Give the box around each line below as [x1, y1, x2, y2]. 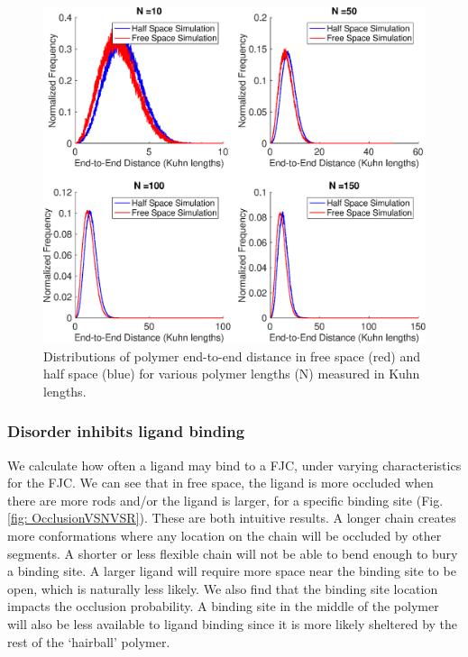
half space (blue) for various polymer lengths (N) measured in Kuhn [43, 364, 420, 383]
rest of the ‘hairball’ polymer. [7, 632, 170, 651]
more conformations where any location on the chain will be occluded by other [7, 526, 442, 545]
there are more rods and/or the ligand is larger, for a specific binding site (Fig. [7, 490, 444, 509]
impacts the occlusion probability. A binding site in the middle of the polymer [7, 597, 439, 616]
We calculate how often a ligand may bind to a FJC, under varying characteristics [7, 455, 462, 474]
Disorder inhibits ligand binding [7, 420, 245, 443]
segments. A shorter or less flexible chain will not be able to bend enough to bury [7, 543, 458, 562]
